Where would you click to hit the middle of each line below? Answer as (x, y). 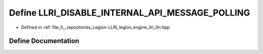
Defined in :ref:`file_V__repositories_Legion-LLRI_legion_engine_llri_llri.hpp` (96, 27)
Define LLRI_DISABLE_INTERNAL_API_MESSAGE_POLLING (130, 13)
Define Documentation (44, 41)
